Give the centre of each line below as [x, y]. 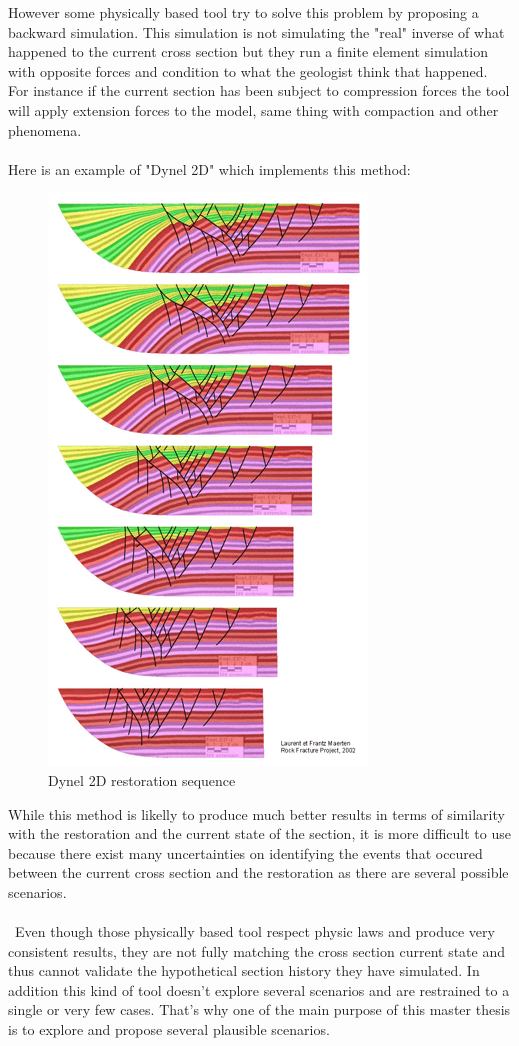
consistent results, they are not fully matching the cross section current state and [256, 950]
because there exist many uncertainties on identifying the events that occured [245, 852]
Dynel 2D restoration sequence [142, 779]
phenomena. [45, 129]
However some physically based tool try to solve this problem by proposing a [243, 12]
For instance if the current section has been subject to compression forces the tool [259, 90]
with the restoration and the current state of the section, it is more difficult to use [259, 833]
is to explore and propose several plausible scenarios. [169, 1029]
